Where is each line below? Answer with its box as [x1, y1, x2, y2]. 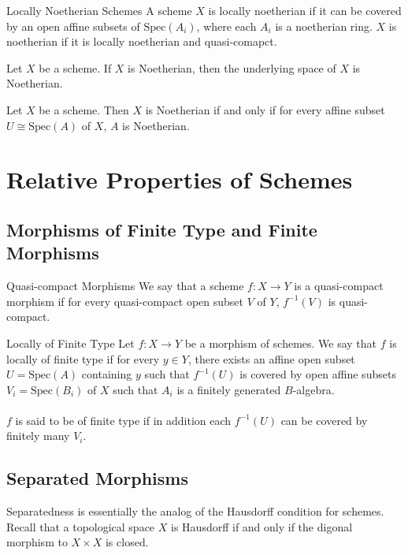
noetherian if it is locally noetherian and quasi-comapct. [6, 33, 277, 50]
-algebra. [292, 381, 335, 397]
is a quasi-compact [294, 277, 384, 294]
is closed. [105, 534, 149, 550]
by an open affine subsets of [6, 17, 140, 34]
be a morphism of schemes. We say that [184, 334, 377, 351]
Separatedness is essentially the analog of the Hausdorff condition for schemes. [6, 503, 384, 520]
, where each [196, 17, 257, 34]
